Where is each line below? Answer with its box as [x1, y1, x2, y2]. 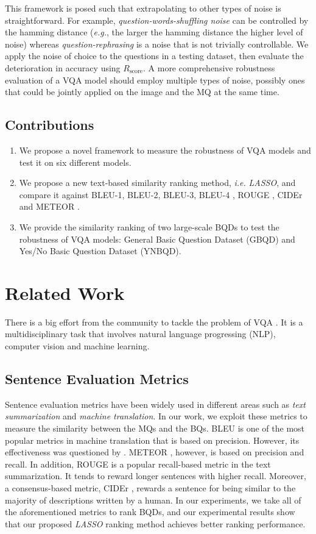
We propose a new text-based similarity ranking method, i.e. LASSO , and [19, 176, 296, 189]
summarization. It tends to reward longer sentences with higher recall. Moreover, [5, 469, 306, 482]
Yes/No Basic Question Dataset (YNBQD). [19, 244, 181, 257]
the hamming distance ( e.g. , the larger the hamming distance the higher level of [5, 26, 303, 38]
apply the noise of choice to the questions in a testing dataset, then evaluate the [5, 49, 304, 62]
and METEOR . [19, 200, 80, 213]
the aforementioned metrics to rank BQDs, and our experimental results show [5, 505, 295, 518]
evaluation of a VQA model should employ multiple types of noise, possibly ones [5, 73, 305, 86]
